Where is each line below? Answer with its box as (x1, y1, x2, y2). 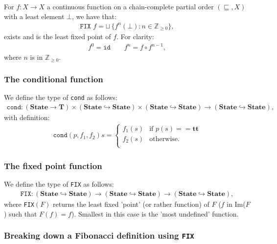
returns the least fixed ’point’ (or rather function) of (53, 198, 209, 209)
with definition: (4, 112, 50, 122)
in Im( (227, 198, 246, 209)
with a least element (4, 11, 65, 21)
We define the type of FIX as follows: (4, 179, 114, 189)
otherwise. (149, 135, 180, 143)
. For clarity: (116, 31, 154, 42)
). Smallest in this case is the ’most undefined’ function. (71, 208, 239, 219)
